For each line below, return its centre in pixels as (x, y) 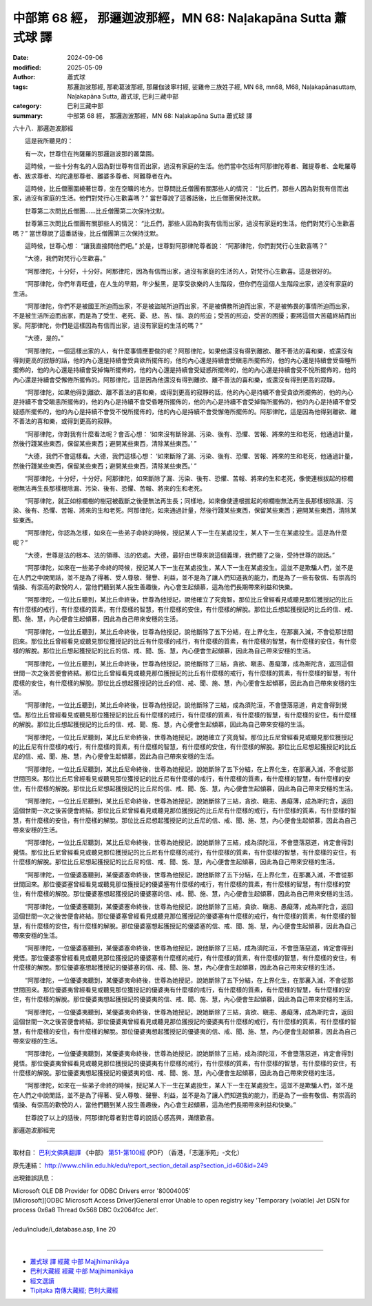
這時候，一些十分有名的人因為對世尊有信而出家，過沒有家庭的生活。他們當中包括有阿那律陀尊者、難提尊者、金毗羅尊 (190, 166)
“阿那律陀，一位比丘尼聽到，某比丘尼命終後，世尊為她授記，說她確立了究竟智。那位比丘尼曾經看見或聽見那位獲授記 (189, 737)
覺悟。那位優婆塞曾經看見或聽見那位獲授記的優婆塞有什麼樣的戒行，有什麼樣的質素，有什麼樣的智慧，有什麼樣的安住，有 (185, 957)
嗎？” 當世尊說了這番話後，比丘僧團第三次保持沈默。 (87, 233)
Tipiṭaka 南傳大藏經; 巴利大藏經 (74, 1290)
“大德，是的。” (44, 338)
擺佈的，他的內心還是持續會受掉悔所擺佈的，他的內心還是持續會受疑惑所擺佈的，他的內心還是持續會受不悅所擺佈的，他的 (185, 370)
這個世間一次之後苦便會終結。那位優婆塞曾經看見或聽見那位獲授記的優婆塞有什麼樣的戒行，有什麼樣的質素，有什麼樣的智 (185, 916)
